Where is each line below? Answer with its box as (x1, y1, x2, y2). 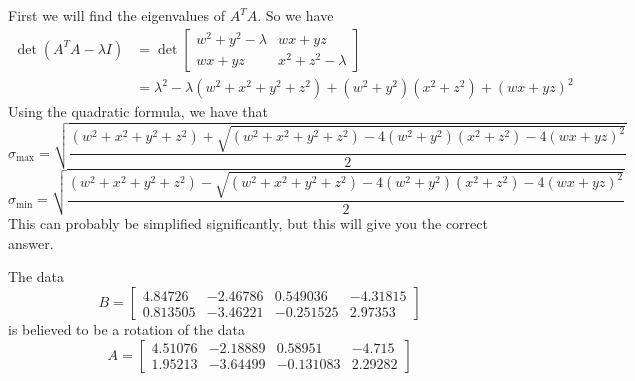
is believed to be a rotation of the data (8, 319, 245, 340)
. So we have (257, 5, 334, 25)
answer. (8, 232, 54, 253)
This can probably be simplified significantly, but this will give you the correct (8, 213, 488, 234)
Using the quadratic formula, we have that (8, 101, 268, 122)
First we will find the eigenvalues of (8, 5, 225, 25)
